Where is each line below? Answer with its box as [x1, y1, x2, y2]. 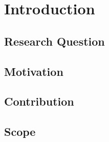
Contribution [4, 93, 74, 109]
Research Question [4, 33, 105, 49]
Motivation [4, 63, 63, 79]
